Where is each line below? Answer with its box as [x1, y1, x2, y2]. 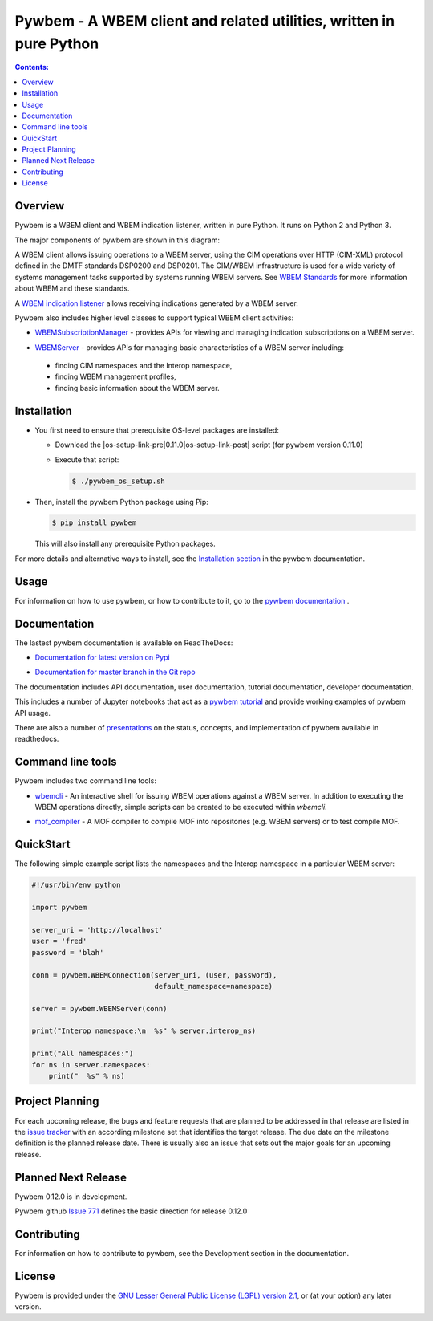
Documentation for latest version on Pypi [34, 652, 170, 662]
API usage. [14, 708, 51, 717]
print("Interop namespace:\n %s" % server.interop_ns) [31, 1026, 257, 1035]
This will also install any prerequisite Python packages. [34, 539, 216, 549]
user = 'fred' [31, 937, 87, 946]
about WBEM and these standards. [14, 283, 130, 293]
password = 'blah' [31, 948, 104, 957]
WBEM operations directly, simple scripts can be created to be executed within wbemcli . [34, 803, 328, 812]
